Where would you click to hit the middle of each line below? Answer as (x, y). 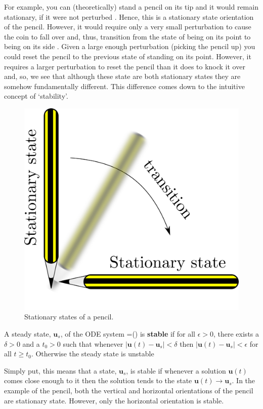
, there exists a (236, 334)
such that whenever (93, 343)
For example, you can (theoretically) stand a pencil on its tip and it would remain (131, 7)
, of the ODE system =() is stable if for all (128, 334)
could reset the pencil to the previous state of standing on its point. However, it (128, 56)
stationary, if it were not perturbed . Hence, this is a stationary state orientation (129, 16)
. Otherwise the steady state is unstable (93, 354)
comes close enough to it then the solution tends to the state (98, 380)
